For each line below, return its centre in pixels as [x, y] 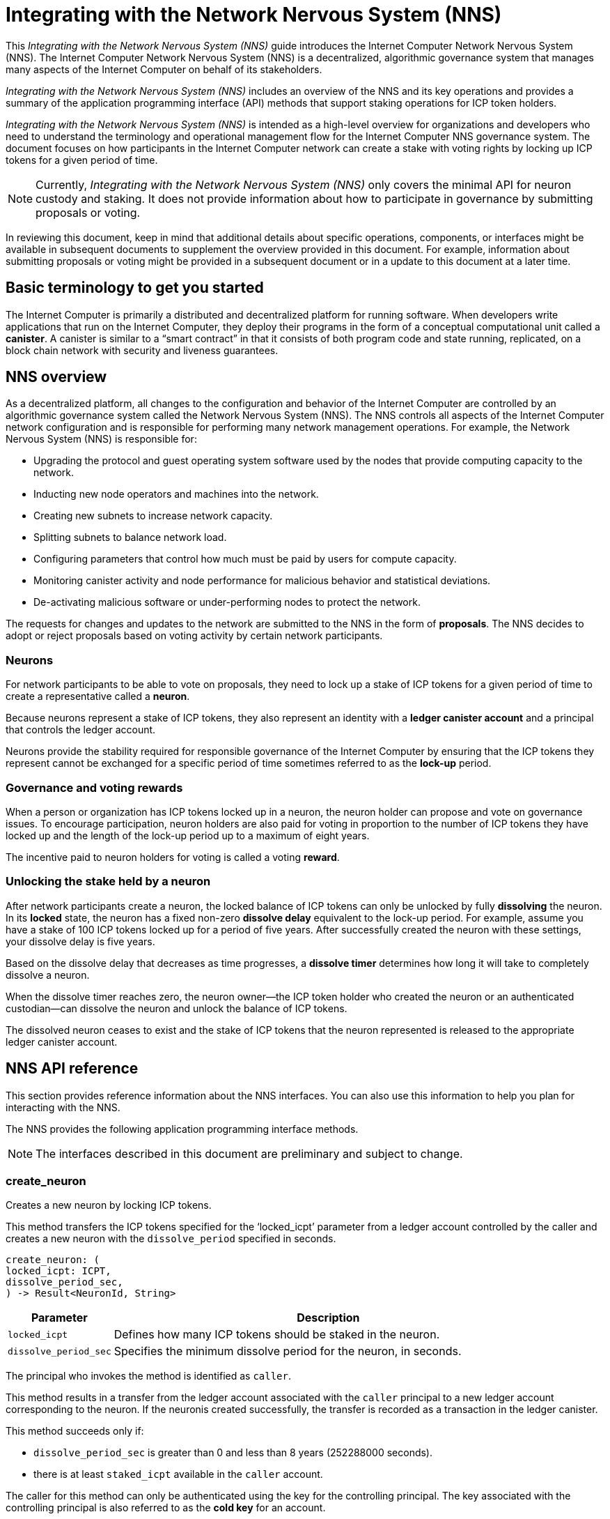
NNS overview [56, 377]
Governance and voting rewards [94, 787]
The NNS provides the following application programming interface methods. [182, 1129]
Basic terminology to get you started [135, 288]
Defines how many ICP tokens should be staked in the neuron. [277, 1335]
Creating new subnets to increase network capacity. [153, 516]
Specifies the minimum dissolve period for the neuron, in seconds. [288, 1351]
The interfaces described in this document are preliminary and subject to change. [249, 1153]
